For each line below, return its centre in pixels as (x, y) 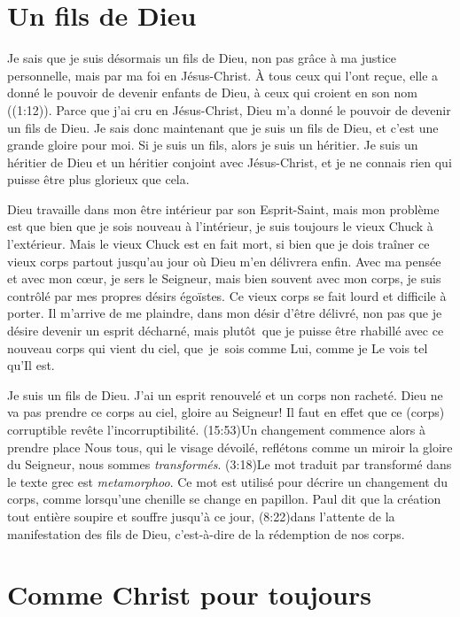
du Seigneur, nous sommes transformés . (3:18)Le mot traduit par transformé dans (230, 464)
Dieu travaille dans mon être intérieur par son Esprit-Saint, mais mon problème (223, 208)
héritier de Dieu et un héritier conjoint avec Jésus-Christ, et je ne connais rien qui (230, 162)
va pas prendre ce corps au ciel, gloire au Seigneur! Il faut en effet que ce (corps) (226, 412)
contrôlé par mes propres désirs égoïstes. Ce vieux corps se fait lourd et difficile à (227, 295)
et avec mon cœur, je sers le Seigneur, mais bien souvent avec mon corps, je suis (224, 278)
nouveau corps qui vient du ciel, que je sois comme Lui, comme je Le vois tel (218, 347)
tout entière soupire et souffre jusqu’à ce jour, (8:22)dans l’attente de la (201, 516)
